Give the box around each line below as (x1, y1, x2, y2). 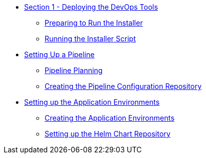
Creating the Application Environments (45, 114, 175, 122)
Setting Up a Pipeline (24, 50, 95, 59)
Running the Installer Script (45, 34, 136, 43)
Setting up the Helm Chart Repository (45, 129, 171, 138)
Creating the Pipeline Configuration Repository (45, 82, 202, 91)
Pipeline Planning (45, 66, 103, 75)
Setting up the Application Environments (24, 98, 160, 106)
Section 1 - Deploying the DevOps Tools (24, 3, 158, 11)
